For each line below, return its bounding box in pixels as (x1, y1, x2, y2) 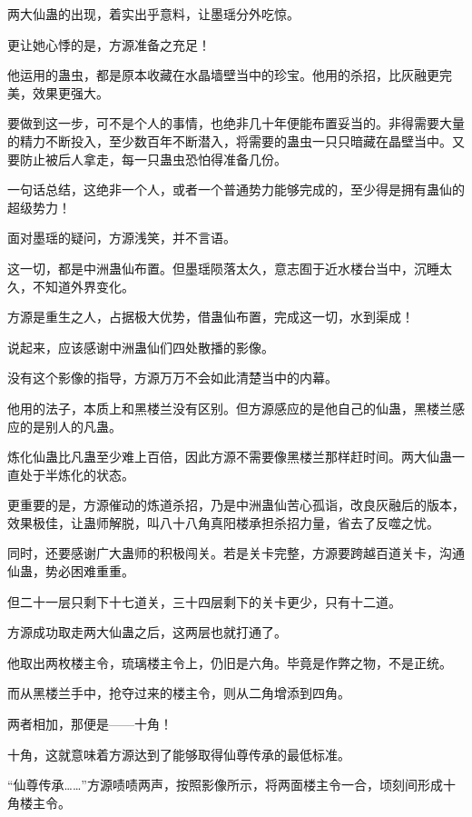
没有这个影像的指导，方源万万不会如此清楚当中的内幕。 (7, 368, 338, 387)
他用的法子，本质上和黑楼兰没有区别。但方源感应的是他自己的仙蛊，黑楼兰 (7, 398, 452, 417)
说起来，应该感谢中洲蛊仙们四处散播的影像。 (7, 337, 274, 356)
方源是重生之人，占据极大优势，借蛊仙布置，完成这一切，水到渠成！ (7, 307, 414, 326)
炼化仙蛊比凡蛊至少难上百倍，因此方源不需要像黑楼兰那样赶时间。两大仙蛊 (7, 447, 452, 466)
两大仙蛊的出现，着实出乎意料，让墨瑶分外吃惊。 (7, 5, 300, 23)
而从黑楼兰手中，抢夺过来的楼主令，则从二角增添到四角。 (7, 683, 350, 702)
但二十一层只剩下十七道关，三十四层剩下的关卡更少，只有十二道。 (7, 592, 401, 611)
